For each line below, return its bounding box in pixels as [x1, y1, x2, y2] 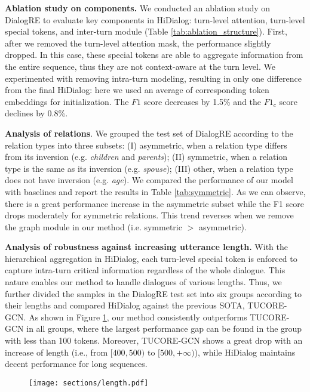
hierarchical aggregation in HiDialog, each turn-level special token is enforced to [5, 252, 297, 264]
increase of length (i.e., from [5, 345, 108, 358]
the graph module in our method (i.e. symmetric [5, 220, 182, 233]
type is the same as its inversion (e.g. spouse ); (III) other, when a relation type [5, 162, 293, 174]
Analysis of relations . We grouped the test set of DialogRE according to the [5, 126, 293, 139]
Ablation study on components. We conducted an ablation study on [5, 2, 271, 14]
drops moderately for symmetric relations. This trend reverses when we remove [5, 209, 294, 221]
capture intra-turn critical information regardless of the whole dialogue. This [5, 264, 286, 276]
